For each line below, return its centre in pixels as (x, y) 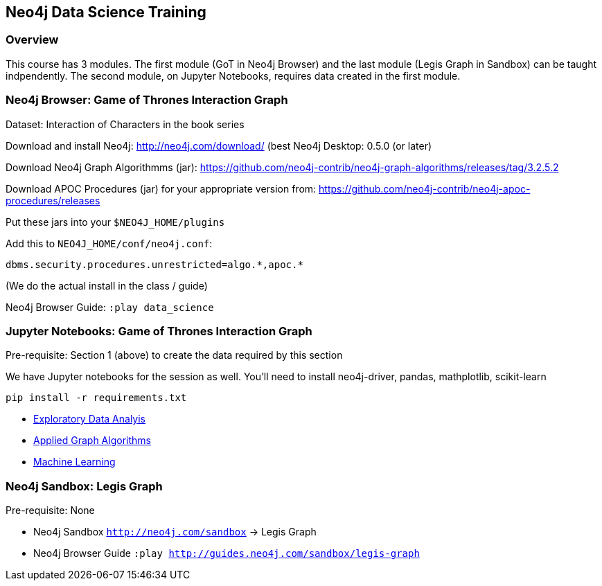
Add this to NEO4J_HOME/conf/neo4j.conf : (109, 243)
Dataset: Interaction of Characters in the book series (125, 124)
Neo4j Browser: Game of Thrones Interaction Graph (147, 100)
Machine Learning (74, 462)
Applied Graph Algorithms (92, 441)
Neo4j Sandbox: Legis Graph (84, 486)
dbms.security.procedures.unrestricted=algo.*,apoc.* (154, 264)
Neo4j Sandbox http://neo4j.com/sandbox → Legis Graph (175, 532)
